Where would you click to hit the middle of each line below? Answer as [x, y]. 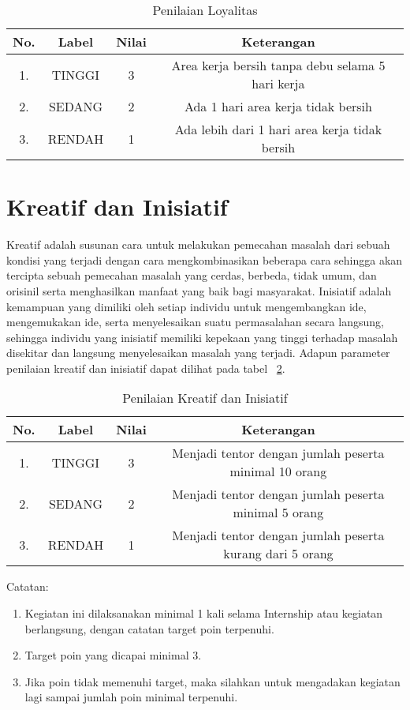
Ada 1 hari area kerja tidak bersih [278, 106]
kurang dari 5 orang [278, 554]
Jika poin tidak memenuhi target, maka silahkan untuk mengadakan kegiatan [212, 681]
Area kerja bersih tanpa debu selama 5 [278, 65]
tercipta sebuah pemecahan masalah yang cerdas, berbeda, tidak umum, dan [192, 275]
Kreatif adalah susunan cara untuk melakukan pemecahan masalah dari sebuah [198, 244]
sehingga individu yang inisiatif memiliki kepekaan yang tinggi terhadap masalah [202, 337]
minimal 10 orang [278, 471]
